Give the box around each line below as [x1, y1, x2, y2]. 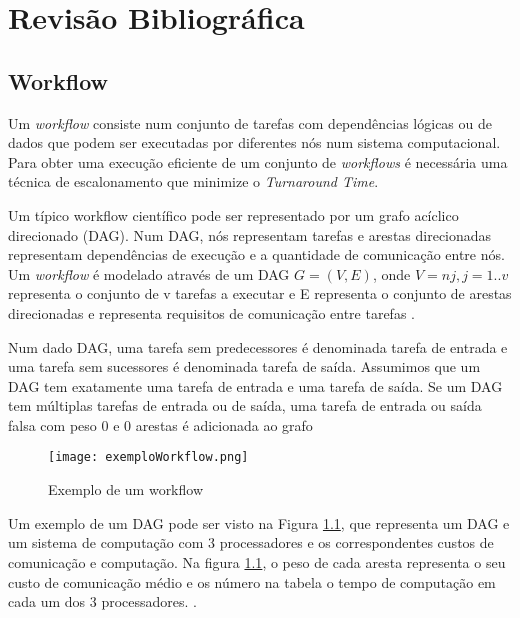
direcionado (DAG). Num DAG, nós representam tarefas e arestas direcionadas [8, 224, 492, 245]
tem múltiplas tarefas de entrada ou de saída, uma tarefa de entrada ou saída [8, 395, 482, 416]
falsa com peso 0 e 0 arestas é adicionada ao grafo [8, 414, 313, 435]
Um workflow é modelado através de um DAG [8, 263, 290, 284]
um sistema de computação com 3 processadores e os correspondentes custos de [8, 532, 494, 553]
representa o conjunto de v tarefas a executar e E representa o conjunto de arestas [8, 283, 512, 304]
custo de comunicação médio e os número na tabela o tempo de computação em [8, 571, 496, 592]
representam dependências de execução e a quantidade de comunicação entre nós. [8, 244, 505, 265]
